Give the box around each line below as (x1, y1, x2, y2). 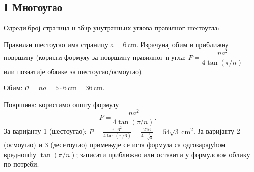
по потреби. (4, 159, 39, 169)
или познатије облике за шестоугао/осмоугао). (4, 66, 143, 76)
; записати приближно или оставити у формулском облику (76, 149, 250, 159)
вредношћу (4, 149, 37, 159)
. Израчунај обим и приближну (136, 39, 229, 49)
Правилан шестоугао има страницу (4, 39, 108, 49)
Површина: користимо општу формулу (4, 99, 119, 109)
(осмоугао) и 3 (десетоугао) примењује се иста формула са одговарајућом (4, 140, 226, 150)
